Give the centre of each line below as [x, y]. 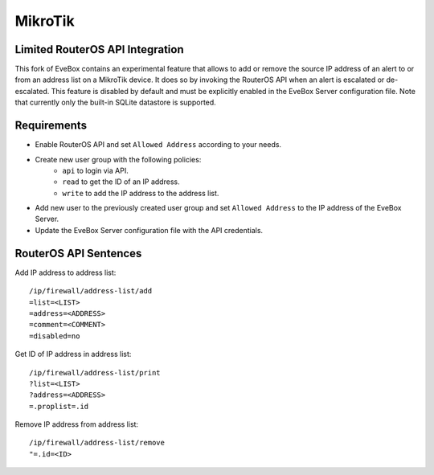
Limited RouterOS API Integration [99, 49]
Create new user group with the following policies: [118, 159]
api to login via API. [95, 170]
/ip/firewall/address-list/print [95, 373]
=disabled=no [55, 336]
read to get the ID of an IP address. [121, 182]
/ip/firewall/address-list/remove [97, 443]
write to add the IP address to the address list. [141, 193]
